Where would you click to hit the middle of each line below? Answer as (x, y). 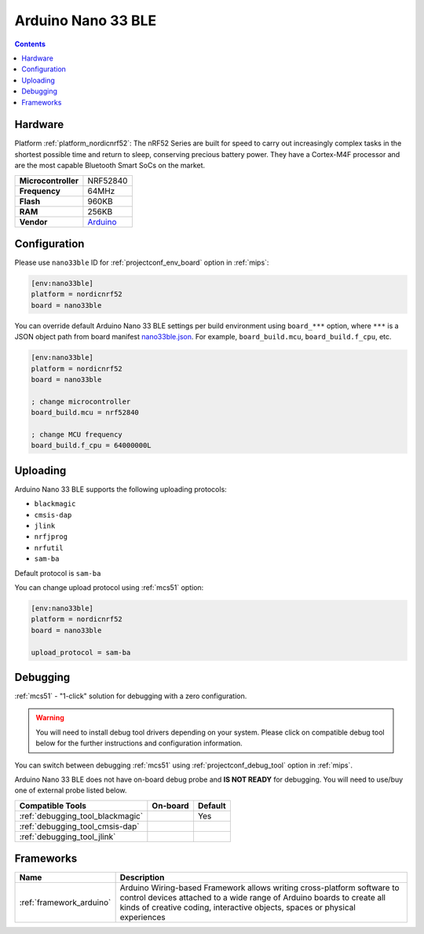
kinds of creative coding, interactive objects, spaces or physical (238, 907)
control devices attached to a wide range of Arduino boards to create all (253, 898)
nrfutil (49, 548)
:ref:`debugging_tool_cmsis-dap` (80, 826)
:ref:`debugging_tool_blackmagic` (81, 815)
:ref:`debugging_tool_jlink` (68, 837)
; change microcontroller (81, 401)
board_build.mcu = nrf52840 (85, 413)
